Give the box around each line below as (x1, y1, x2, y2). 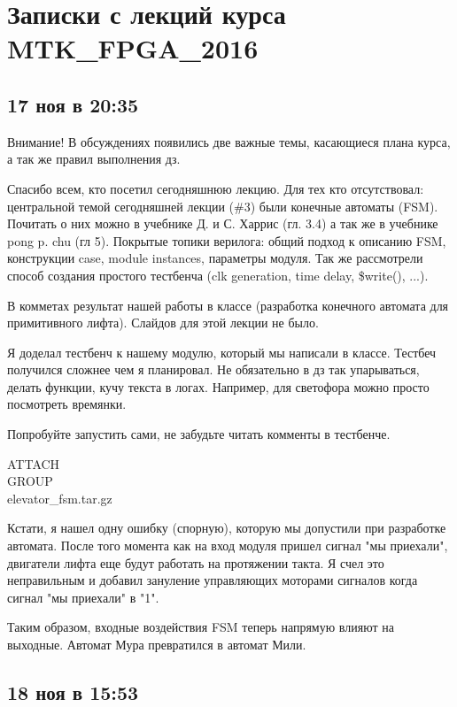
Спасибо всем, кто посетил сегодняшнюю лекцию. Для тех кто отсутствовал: (7, 179, 424, 197)
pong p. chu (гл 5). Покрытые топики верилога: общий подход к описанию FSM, (7, 231, 446, 250)
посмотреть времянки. (7, 395, 127, 413)
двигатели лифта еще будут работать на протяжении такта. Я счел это (7, 553, 384, 572)
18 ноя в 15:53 (7, 679, 139, 705)
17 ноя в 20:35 (7, 90, 139, 118)
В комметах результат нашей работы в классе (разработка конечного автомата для (7, 296, 449, 314)
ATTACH (7, 454, 60, 473)
